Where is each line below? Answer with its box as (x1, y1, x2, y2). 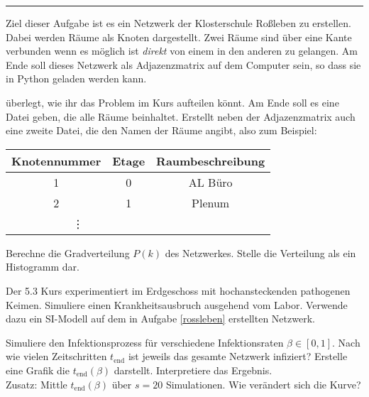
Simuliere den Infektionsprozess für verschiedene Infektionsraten (6, 335, 284, 349)
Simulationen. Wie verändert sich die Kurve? (165, 376, 361, 391)
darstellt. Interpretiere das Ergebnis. (114, 362, 272, 377)
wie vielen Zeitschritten (6, 349, 107, 364)
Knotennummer (11, 152, 101, 169)
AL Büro (188, 173, 233, 190)
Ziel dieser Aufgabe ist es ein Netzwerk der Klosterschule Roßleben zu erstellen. (6, 16, 351, 30)
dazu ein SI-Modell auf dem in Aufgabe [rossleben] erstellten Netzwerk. (6, 311, 315, 326)
